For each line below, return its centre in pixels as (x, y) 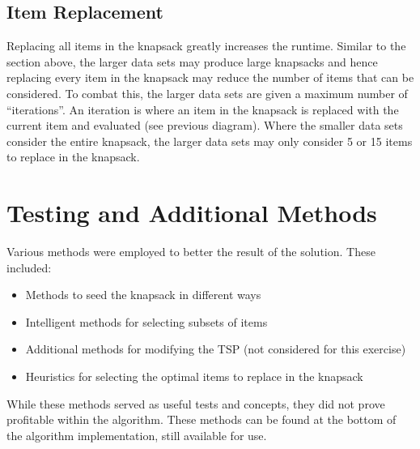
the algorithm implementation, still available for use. (137, 435)
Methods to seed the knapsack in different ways (143, 295)
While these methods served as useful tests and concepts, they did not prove (196, 403)
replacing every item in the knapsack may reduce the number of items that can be (210, 77)
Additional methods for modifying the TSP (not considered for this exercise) (216, 349)
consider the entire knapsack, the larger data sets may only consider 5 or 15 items (210, 141)
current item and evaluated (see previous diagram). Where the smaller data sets (205, 125)
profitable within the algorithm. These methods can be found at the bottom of (202, 419)
